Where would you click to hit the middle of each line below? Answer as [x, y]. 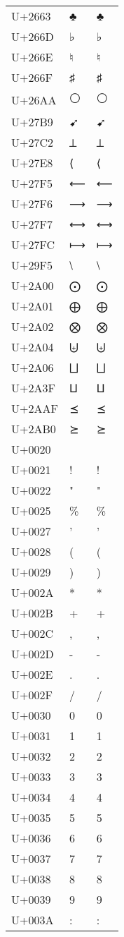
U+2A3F [33, 388]
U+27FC [33, 244]
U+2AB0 [34, 429]
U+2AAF [35, 408]
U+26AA [34, 99]
